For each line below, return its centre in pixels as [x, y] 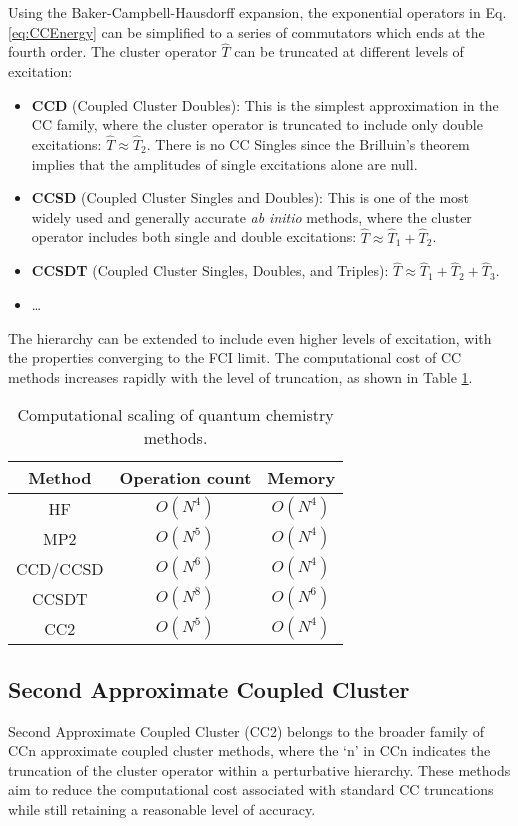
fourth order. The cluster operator [112, 51]
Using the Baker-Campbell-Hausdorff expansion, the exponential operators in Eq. [257, 12]
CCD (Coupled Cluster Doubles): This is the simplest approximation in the [265, 104]
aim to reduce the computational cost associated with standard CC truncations [251, 789]
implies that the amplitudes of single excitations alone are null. [224, 163]
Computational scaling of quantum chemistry [175, 415]
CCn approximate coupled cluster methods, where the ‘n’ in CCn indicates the [249, 750]
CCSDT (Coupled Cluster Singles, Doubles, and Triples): [210, 270]
